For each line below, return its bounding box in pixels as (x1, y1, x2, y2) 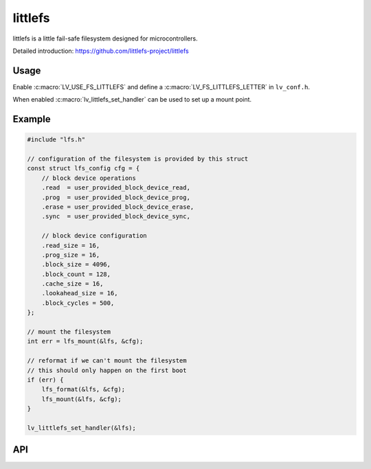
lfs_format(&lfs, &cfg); (41, 385, 126, 393)
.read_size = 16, (41, 241, 100, 249)
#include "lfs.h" (27, 136, 86, 144)
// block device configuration (41, 232, 147, 240)
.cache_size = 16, (41, 280, 104, 288)
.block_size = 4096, (41, 261, 111, 268)
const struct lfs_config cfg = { (27, 165, 140, 172)
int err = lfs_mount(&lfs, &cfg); (27, 337, 144, 345)
